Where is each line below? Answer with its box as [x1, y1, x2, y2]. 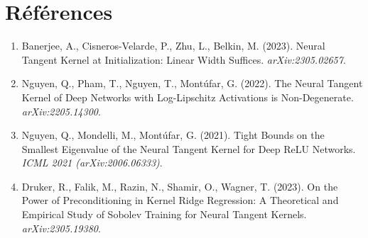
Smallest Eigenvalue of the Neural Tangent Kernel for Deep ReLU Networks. [21, 141, 356, 156]
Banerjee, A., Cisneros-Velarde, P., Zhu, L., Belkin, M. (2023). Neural [21, 38, 325, 53]
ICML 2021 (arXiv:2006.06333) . [21, 155, 163, 170]
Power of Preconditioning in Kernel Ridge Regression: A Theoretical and [21, 193, 339, 208]
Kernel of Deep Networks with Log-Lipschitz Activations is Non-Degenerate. [21, 89, 354, 104]
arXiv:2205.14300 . [21, 103, 101, 118]
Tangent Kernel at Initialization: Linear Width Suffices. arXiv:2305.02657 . [21, 52, 346, 67]
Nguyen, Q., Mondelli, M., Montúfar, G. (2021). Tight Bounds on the [21, 127, 325, 142]
